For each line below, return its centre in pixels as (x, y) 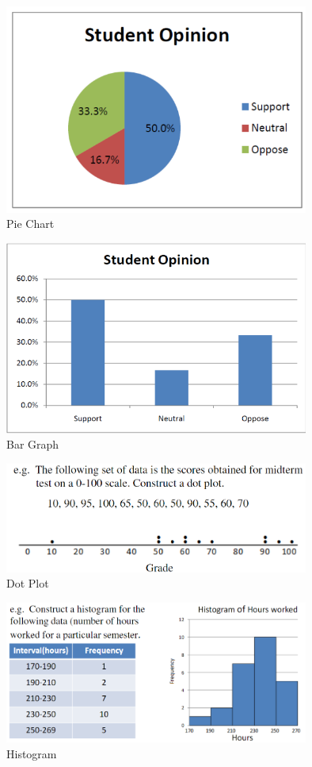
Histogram (32, 753)
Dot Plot (28, 583)
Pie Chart (30, 224)
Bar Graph (33, 444)
